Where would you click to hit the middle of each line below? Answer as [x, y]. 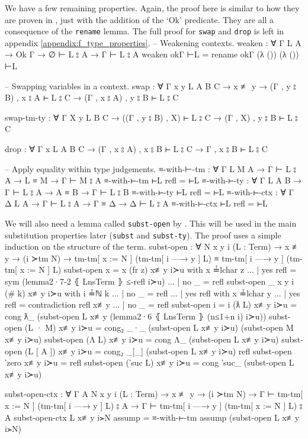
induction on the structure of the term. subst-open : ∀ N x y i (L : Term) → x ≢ [153, 246]
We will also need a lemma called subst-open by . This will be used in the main [151, 223]
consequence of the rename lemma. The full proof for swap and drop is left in [145, 31]
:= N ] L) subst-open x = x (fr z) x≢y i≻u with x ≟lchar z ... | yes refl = [162, 269]
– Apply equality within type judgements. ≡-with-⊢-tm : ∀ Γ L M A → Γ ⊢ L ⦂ [150, 168]
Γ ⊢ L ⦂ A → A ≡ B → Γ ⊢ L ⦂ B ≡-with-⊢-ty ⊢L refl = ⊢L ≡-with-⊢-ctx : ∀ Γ [150, 191]
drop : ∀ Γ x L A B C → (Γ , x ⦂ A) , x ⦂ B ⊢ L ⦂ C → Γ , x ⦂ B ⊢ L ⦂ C [136, 149]
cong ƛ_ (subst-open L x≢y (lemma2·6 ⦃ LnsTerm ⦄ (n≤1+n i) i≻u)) [136, 316]
